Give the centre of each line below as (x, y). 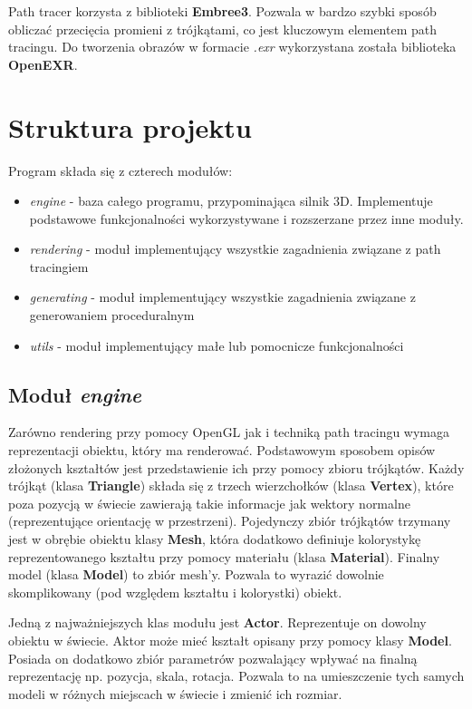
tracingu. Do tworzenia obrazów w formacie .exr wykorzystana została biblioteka (232, 47)
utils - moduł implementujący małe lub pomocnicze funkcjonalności (217, 345)
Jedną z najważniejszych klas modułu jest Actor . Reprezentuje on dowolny (217, 622)
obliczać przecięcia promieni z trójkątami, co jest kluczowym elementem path (223, 29)
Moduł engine (75, 394)
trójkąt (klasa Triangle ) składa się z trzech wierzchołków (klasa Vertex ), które (231, 486)
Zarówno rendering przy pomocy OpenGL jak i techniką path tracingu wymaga (229, 432)
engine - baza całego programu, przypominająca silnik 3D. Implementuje (231, 201)
